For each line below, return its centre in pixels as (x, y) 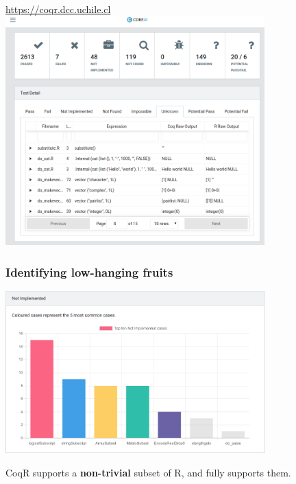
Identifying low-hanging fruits (89, 272)
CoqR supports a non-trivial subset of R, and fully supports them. (148, 472)
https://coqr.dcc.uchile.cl (58, 9)
